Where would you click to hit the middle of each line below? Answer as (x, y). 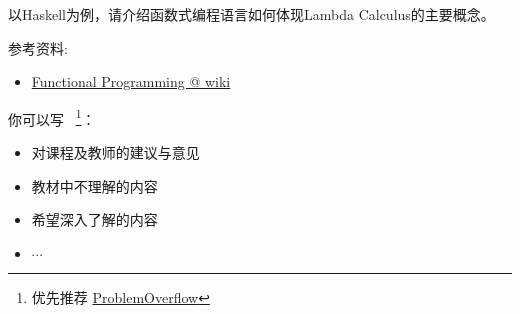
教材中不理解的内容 (94, 185)
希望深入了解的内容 (94, 219)
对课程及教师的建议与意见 (115, 152)
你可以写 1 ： (52, 117)
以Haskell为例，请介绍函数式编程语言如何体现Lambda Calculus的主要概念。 (251, 14)
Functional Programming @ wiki (131, 81)
